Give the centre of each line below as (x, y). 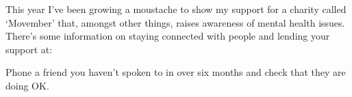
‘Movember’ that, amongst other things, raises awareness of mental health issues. (175, 22)
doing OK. (27, 85)
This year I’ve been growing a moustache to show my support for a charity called (176, 9)
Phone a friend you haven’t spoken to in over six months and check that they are (176, 72)
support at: (29, 49)
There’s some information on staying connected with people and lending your (168, 36)
